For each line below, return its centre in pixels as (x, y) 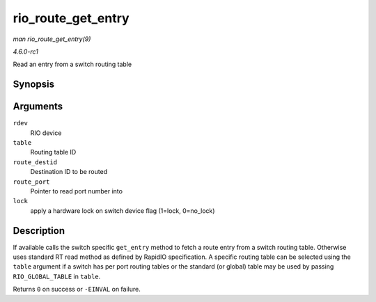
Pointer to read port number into (77, 191)
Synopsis (34, 85)
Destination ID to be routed (69, 172)
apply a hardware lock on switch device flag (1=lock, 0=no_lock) (123, 210)
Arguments (38, 107)
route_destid (35, 162)
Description (39, 231)
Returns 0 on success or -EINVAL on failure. (77, 289)
